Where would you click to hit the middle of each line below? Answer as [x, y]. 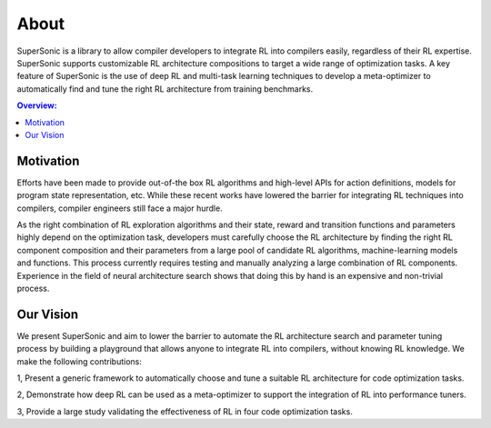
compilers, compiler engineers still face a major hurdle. [120, 208]
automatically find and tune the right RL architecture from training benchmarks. [165, 89]
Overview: [37, 105]
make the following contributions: [80, 361]
